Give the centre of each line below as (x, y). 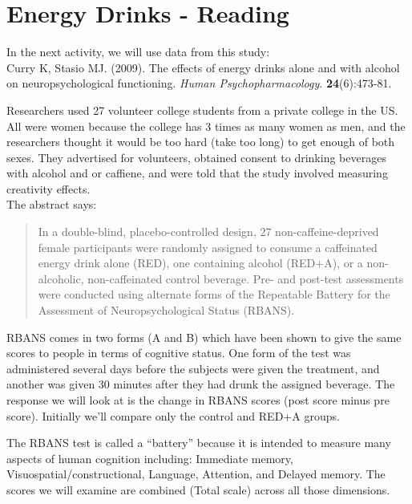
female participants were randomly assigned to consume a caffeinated (208, 247)
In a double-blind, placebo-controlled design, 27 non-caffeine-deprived (208, 232)
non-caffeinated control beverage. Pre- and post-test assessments (246, 278)
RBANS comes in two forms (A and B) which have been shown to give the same (204, 337)
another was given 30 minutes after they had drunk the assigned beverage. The (201, 384)
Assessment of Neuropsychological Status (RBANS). (166, 310)
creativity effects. (48, 188)
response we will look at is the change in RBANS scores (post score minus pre (198, 400)
